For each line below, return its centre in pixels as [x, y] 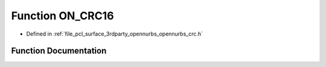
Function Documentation [59, 51]
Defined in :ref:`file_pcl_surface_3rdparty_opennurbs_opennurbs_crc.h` [115, 34]
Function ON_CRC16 [62, 16]
